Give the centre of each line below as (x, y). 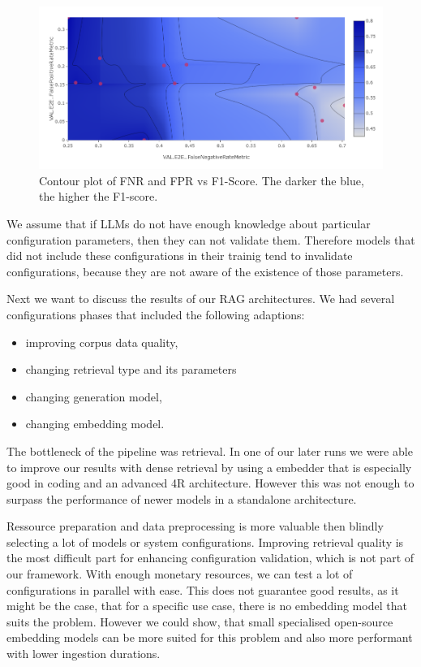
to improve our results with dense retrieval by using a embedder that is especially (209, 467)
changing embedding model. (95, 424)
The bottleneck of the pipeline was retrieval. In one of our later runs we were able (210, 450)
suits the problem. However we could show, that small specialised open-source (200, 621)
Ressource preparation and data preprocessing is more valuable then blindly (195, 526)
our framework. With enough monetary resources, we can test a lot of (180, 574)
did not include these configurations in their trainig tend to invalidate (180, 256)
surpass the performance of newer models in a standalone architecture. (182, 498)
